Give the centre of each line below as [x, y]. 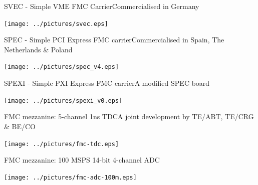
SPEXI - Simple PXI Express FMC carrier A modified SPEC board [107, 83]
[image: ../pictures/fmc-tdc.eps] [62, 144]
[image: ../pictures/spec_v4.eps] [62, 67]
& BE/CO [20, 126]
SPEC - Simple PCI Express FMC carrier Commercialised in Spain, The [114, 40]
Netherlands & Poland [38, 49]
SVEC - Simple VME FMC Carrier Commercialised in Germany [102, 6]
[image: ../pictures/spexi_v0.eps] [63, 100]
